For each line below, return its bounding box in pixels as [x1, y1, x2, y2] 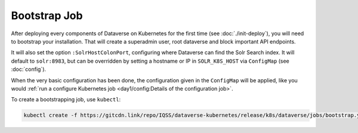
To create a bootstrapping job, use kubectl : [11, 96, 121, 103]
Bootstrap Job [11, 9, 83, 22]
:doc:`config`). [11, 66, 47, 73]
